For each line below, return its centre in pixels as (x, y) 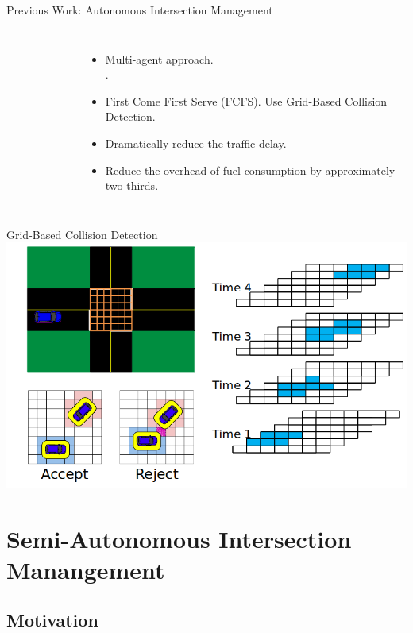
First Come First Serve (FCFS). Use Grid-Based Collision (246, 100)
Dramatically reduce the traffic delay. (196, 143)
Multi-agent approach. (159, 58)
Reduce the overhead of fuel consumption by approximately (250, 170)
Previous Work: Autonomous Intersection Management (140, 10)
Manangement (86, 569)
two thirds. (132, 185)
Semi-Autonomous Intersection (179, 538)
